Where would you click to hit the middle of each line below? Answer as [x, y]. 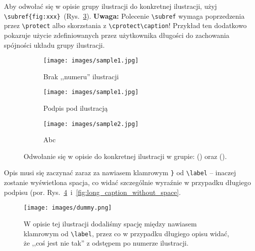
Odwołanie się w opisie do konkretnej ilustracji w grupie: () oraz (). [125, 156]
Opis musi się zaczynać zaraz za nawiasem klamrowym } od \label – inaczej [120, 173]
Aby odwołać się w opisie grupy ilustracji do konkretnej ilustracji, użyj [111, 6]
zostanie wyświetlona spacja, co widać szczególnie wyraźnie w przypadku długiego [127, 182]
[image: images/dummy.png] [68, 208]
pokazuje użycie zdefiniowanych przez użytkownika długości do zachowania [117, 35]
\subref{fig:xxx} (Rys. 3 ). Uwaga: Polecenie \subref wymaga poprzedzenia [124, 16]
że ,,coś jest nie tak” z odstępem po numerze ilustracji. [106, 243]
